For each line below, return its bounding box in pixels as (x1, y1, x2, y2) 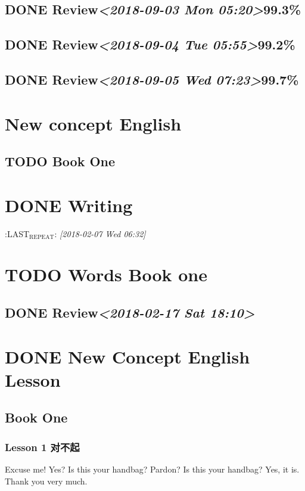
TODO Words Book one (5, 262, 207, 287)
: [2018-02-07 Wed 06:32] (54, 227, 146, 240)
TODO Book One (5, 152, 116, 170)
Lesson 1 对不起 (5, 439, 80, 454)
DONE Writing (5, 192, 133, 217)
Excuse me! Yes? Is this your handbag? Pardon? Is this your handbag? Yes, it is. (5, 462, 300, 475)
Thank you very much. (5, 474, 88, 487)
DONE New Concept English (5, 344, 250, 368)
